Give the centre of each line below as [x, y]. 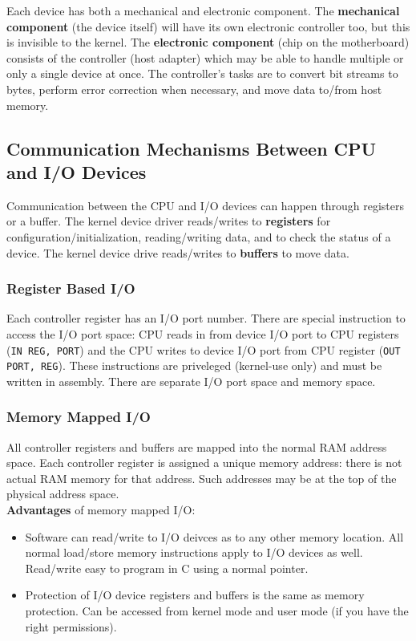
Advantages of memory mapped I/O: [101, 510]
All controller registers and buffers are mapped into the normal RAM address [197, 446]
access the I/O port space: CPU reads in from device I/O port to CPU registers [203, 333]
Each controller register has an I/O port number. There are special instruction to [206, 318]
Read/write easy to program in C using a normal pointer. [167, 568]
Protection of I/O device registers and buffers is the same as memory [195, 595]
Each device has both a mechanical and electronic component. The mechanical [203, 10]
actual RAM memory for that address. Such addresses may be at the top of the [202, 478]
